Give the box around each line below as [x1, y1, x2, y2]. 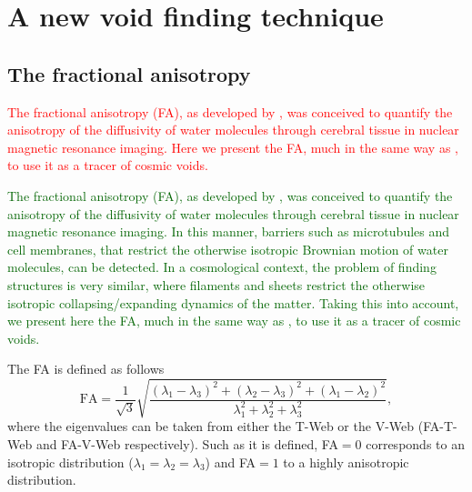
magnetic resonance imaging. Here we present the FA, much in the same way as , [7, 137, 458, 156]
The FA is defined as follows [7, 359, 165, 378]
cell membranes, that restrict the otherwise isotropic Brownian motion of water [7, 239, 448, 258]
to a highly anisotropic [283, 452, 409, 471]
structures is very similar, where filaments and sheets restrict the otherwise [7, 275, 426, 294]
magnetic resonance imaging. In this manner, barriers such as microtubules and [7, 222, 450, 241]
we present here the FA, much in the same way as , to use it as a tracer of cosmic [7, 311, 461, 330]
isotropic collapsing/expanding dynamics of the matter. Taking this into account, [7, 293, 459, 312]
